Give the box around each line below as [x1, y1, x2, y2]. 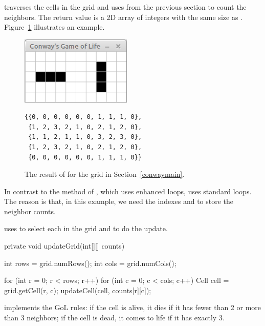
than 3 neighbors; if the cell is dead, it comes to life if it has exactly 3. [4, 312, 225, 323]
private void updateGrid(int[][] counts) [4, 240, 125, 251]
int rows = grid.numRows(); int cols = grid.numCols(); [4, 257, 176, 268]
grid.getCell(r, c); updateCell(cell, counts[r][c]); [4, 284, 151, 295]
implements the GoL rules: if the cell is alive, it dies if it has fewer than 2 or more [4, 302, 261, 313]
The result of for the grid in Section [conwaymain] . [25, 169, 185, 179]
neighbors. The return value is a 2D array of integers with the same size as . [4, 11, 242, 22]
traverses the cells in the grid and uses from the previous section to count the [4, 2, 247, 12]
